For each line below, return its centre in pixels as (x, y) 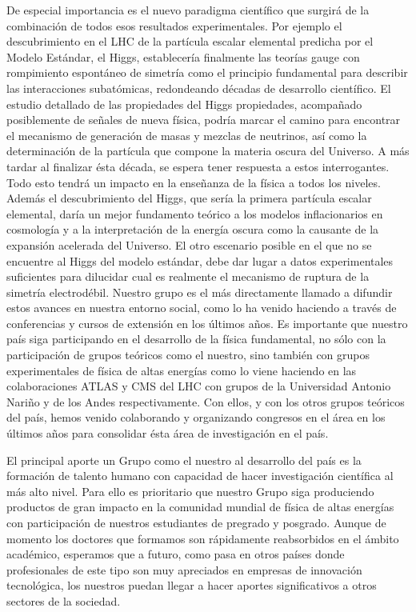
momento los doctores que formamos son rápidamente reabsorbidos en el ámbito (203, 538)
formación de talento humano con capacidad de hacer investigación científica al (200, 476)
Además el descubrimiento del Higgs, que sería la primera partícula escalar (189, 198)
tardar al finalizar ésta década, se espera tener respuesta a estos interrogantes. (198, 166)
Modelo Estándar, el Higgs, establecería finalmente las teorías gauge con (183, 56)
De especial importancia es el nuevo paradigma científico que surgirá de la (188, 10)
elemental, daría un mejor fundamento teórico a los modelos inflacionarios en (195, 213)
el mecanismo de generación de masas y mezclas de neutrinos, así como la (187, 135)
